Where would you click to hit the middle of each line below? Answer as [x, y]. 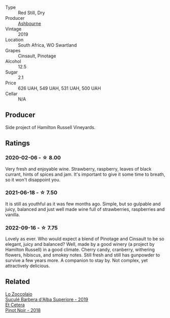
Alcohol [13, 61]
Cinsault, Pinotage [37, 56]
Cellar [11, 94]
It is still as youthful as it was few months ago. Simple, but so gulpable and [83, 204]
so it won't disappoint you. [33, 179]
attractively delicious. [28, 266]
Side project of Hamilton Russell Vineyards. [50, 127]
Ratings [18, 144]
